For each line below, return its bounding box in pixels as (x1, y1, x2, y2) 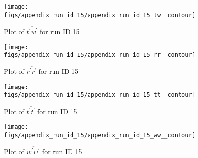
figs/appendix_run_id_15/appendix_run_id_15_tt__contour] (4, 91, 196, 99)
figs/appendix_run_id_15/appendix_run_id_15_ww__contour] (4, 132, 196, 139)
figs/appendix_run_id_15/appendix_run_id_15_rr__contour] (4, 52, 196, 59)
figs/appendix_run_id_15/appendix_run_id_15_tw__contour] (4, 11, 196, 18)
